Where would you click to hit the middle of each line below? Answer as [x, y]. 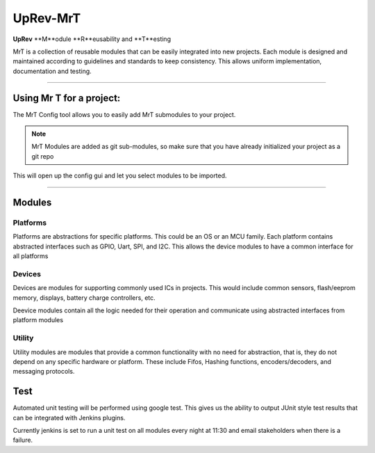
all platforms [31, 256]
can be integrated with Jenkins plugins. [69, 418]
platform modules [38, 320]
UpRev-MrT [47, 18]
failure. [23, 440]
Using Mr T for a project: [67, 98]
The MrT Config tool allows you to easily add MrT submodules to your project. [124, 114]
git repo [43, 156]
